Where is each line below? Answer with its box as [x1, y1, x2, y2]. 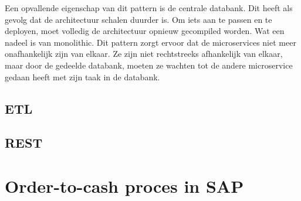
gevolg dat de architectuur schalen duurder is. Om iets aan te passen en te [5, 13, 272, 25]
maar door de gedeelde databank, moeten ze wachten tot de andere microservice [5, 59, 293, 71]
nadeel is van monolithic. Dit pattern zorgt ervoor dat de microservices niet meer [5, 36, 296, 48]
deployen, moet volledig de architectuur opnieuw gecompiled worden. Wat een [5, 25, 285, 37]
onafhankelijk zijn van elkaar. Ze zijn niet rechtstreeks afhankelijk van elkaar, [5, 47, 283, 60]
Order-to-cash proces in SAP [5, 173, 244, 197]
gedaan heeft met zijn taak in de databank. [5, 70, 160, 83]
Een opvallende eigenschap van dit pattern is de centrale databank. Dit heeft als [5, 2, 293, 13]
